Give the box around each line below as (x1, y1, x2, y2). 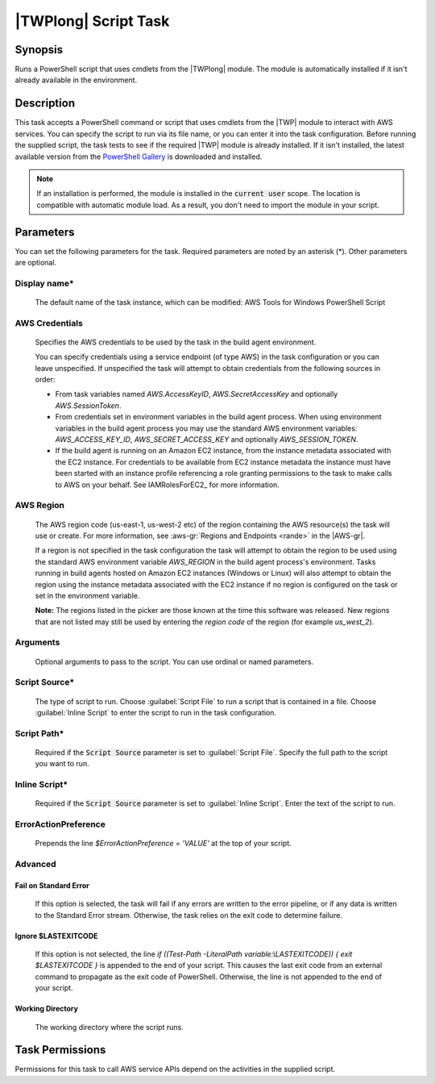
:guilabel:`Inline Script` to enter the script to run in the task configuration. (35, 707, 277, 717)
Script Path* (14, 728, 64, 739)
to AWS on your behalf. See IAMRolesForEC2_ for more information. (55, 480, 280, 490)
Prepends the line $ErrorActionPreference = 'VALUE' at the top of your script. (35, 839, 292, 848)
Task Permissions (14, 1043, 106, 1057)
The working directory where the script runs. (35, 1022, 184, 1032)
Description (14, 97, 76, 110)
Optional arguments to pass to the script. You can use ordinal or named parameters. (35, 657, 314, 666)
